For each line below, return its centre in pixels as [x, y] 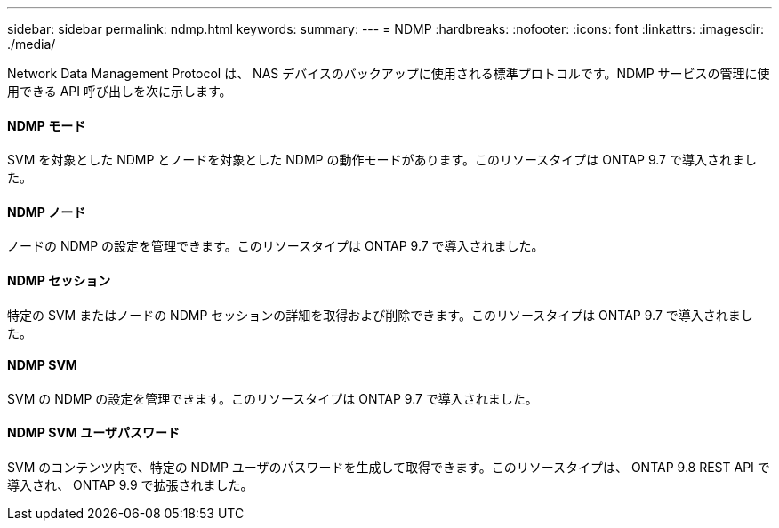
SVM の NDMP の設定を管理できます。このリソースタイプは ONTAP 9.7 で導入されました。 [273, 398]
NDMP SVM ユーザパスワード [93, 433]
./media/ [32, 44]
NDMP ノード [47, 212]
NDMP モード [47, 125]
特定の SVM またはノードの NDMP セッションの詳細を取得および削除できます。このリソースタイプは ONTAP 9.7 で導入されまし [380, 315]
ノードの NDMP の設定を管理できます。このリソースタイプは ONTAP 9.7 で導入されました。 [276, 246]
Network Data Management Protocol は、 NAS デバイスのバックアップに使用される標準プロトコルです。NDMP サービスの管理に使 [389, 73]
